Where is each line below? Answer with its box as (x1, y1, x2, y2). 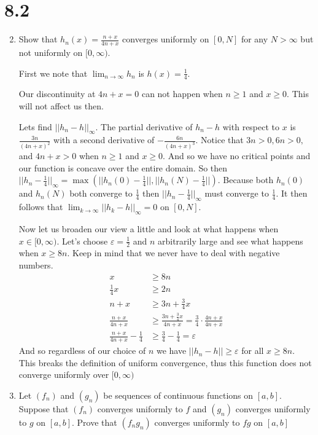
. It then (276, 187, 308, 200)
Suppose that (18, 402, 69, 415)
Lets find (18, 120, 52, 133)
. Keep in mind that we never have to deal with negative (67, 246, 280, 259)
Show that (18, 33, 58, 45)
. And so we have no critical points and (163, 149, 311, 162)
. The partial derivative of (95, 120, 193, 133)
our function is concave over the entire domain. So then (18, 161, 228, 174)
